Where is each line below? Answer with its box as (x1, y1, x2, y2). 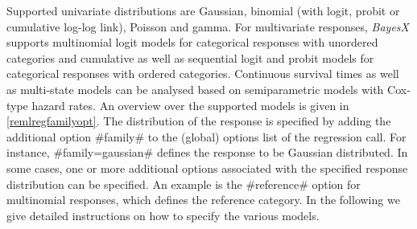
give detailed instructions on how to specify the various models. (6, 207, 320, 223)
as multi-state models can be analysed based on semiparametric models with (6, 80, 384, 97)
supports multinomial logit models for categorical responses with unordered (6, 34, 378, 51)
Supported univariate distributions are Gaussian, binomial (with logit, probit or (6, 2, 400, 18)
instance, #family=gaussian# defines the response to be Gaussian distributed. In (6, 144, 408, 161)
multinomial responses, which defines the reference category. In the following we (6, 191, 400, 208)
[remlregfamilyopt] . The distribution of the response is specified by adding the (6, 112, 391, 129)
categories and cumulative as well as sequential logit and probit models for (6, 49, 374, 66)
